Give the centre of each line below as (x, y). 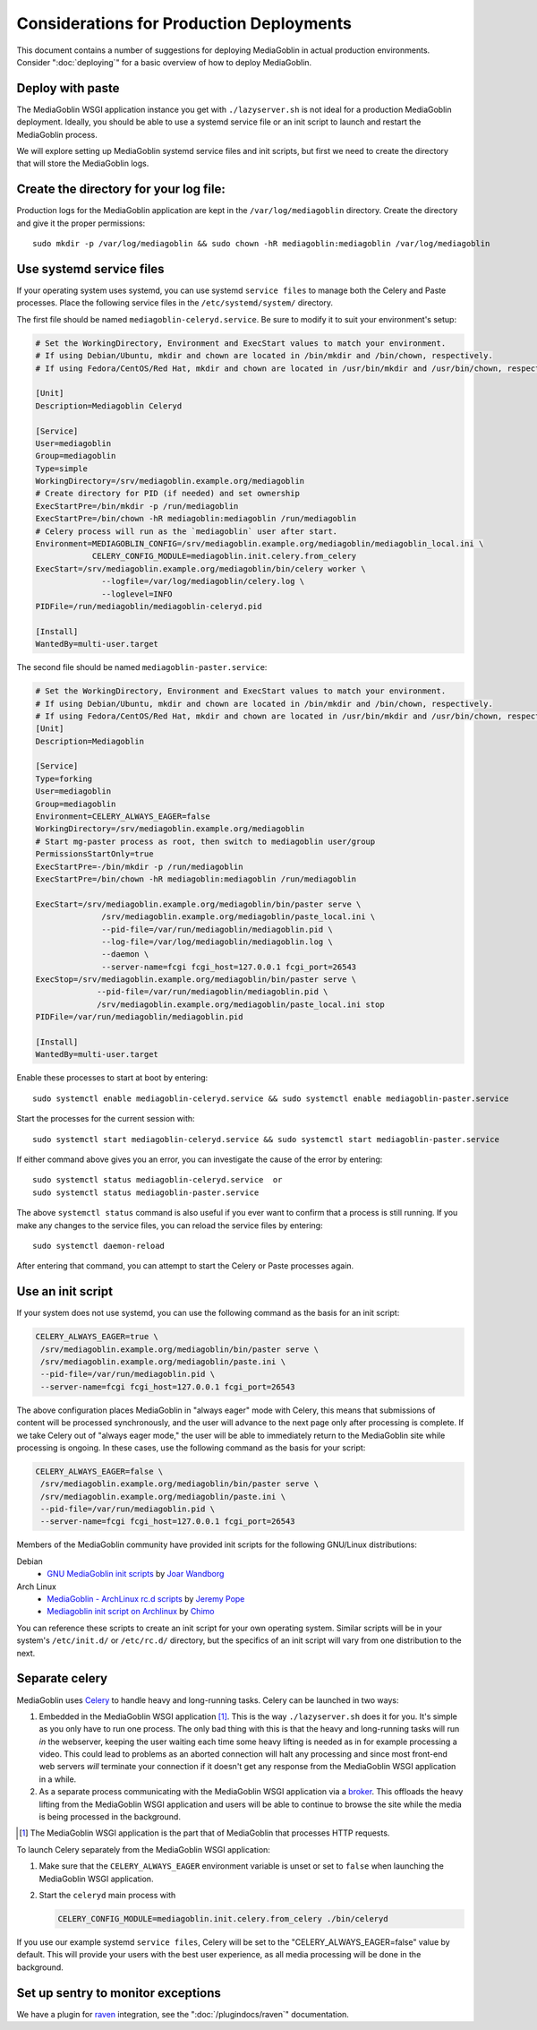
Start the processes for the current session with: (106, 1119)
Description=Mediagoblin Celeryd (109, 406)
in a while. (58, 1779)
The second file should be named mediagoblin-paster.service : (142, 667)
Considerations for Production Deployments (184, 23)
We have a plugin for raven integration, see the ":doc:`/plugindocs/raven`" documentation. (183, 2014)
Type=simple (62, 469)
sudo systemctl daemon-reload (99, 1246)
